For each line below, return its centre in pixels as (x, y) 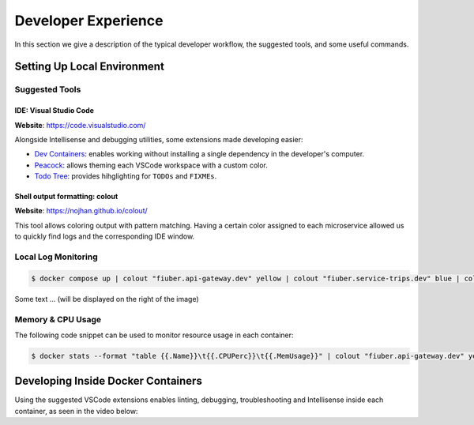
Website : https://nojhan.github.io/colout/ (81, 211)
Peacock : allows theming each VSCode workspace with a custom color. (151, 165)
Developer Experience (89, 21)
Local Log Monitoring (56, 257)
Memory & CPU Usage (58, 319)
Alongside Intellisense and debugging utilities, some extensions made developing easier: (159, 139)
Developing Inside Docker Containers (109, 381)
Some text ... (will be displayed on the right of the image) (107, 299)
